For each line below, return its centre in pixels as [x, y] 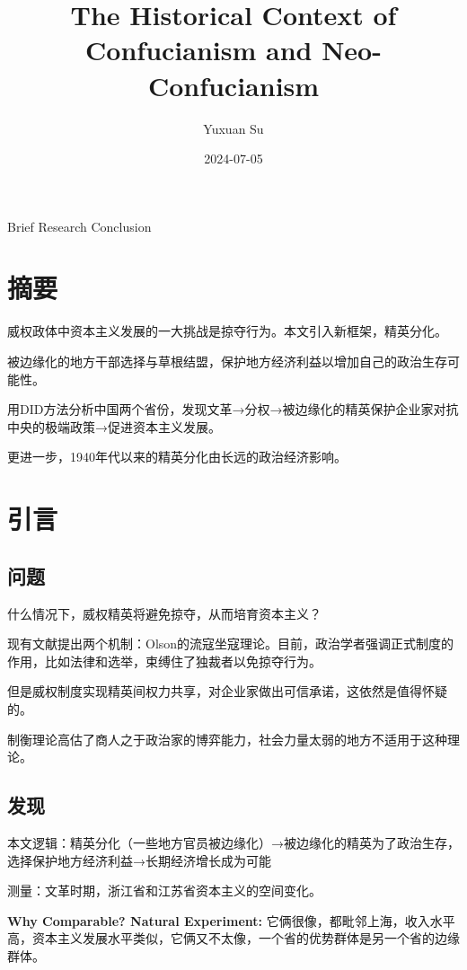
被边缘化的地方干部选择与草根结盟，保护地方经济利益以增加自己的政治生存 [227, 361]
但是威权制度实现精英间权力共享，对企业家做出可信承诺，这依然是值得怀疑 [227, 691]
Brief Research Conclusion [79, 226]
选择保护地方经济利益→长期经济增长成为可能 [139, 860]
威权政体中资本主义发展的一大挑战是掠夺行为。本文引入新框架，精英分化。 [227, 331]
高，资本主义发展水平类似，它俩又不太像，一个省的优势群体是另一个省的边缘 [233, 938]
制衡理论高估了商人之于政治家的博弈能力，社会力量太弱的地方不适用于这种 [227, 739]
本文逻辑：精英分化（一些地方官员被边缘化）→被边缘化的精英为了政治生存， [233, 842]
